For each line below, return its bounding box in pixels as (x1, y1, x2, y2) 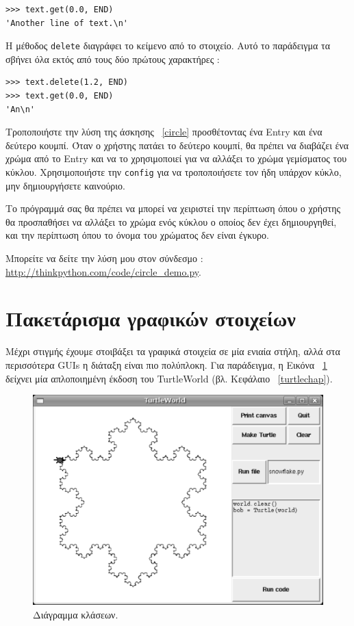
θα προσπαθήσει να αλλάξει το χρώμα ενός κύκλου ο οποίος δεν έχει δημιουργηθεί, (5, 214, 337, 229)
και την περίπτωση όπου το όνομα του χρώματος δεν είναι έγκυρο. (5, 228, 270, 242)
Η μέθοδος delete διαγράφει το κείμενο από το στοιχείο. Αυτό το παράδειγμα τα (5, 38, 330, 53)
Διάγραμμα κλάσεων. (33, 607, 118, 621)
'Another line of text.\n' (5, 18, 128, 28)
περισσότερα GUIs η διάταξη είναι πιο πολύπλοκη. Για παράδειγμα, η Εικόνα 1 (5, 357, 327, 371)
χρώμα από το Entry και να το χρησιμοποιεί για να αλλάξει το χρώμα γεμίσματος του (5, 151, 347, 166)
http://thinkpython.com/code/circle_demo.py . (5, 264, 201, 278)
